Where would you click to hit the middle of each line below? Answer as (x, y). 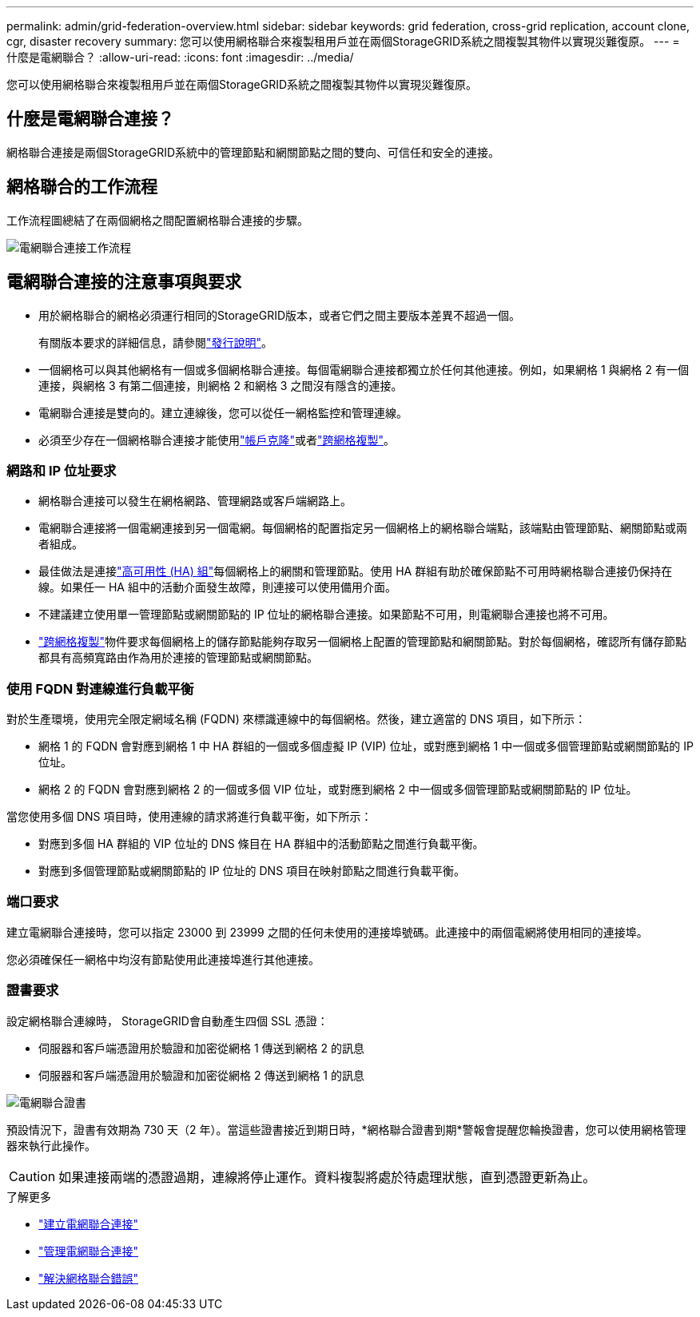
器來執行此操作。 (51, 1145)
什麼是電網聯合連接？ (90, 119)
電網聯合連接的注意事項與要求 (124, 282)
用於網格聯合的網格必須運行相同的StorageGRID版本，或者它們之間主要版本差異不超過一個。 (280, 315)
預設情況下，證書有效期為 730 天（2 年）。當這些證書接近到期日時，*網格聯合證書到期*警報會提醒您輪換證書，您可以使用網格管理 (346, 1129)
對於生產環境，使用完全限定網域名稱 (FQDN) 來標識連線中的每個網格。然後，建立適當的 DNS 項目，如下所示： (296, 719)
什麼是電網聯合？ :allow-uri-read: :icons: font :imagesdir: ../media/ (180, 57)
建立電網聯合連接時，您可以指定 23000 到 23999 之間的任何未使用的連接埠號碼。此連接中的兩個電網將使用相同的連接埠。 (327, 932)
